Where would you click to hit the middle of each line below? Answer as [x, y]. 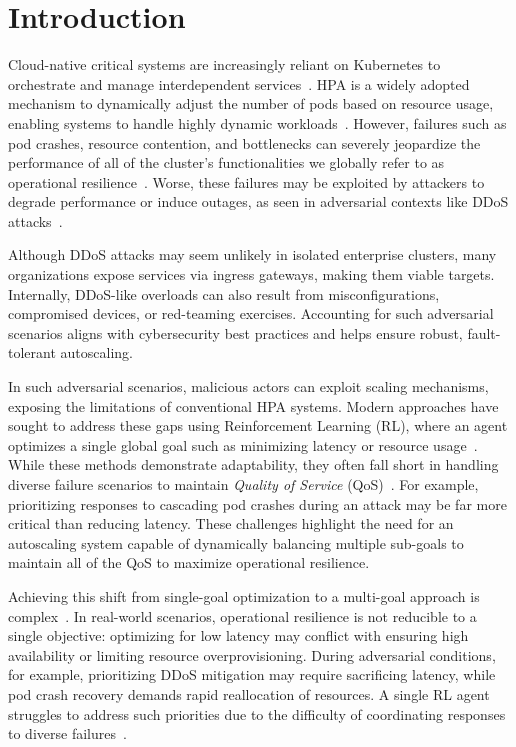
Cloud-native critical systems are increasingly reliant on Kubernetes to [224, 64]
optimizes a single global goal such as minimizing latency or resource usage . [243, 444]
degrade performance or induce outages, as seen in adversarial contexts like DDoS [258, 201]
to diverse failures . [67, 733]
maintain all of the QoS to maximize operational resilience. [189, 562]
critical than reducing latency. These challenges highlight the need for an [231, 523]
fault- [484, 332]
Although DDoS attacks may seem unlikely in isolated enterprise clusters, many [252, 254]
